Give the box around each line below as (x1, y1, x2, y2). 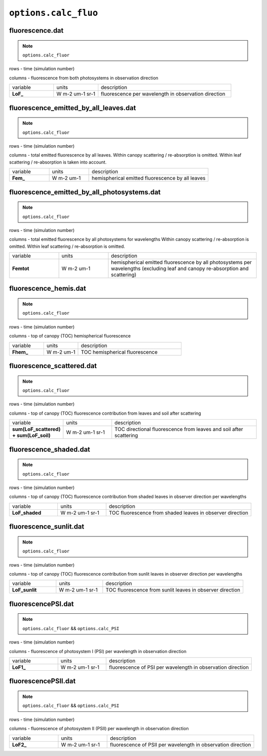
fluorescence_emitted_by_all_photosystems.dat (9, 188, 161, 196)
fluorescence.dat (9, 26, 64, 35)
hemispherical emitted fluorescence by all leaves (91, 175, 206, 182)
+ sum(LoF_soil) (12, 432, 51, 439)
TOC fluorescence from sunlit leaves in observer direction (105, 587, 241, 594)
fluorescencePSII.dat (9, 677, 76, 686)
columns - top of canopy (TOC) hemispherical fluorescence (9, 333, 131, 339)
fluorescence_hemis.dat (9, 284, 87, 293)
